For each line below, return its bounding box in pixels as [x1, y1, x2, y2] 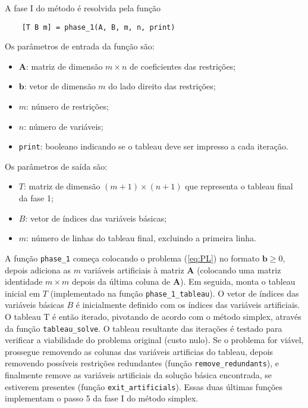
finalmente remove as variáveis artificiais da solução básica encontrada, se [5, 369, 272, 381]
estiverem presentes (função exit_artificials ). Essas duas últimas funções [5, 380, 283, 393]
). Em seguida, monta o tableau [180, 275, 296, 288]
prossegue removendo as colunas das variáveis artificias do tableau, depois [5, 345, 274, 357]
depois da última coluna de [71, 275, 171, 288]
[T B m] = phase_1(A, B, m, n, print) [21, 23, 175, 32]
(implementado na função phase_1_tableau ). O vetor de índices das [50, 286, 299, 299]
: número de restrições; [26, 100, 109, 113]
